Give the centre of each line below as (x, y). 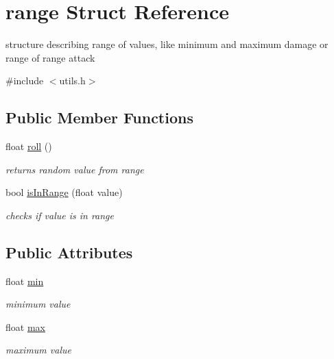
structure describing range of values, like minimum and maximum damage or (167, 44)
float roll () (29, 146)
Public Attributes (69, 252)
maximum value (38, 350)
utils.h (72, 81)
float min (25, 281)
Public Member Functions (99, 117)
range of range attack (50, 57)
